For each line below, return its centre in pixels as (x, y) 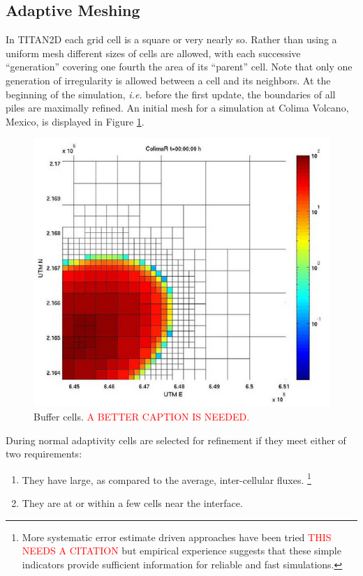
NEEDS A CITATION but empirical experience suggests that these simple (181, 551)
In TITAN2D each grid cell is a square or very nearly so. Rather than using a (171, 39)
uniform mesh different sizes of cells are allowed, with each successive (153, 53)
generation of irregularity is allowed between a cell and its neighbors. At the (168, 80)
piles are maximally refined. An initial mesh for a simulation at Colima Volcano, (177, 108)
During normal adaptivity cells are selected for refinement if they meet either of (176, 440)
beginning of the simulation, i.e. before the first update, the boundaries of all (171, 94)
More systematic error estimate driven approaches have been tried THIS (177, 537)
